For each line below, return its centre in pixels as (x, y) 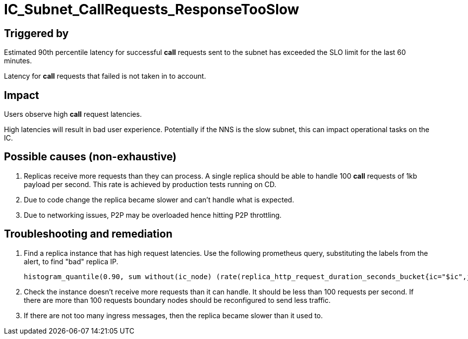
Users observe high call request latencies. (73, 114)
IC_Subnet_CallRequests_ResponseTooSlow (152, 9)
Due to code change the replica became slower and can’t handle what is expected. (159, 199)
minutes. (18, 61)
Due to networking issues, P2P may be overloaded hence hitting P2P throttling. (153, 215)
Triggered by (36, 33)
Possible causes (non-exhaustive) (90, 157)
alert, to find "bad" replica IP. (71, 261)
